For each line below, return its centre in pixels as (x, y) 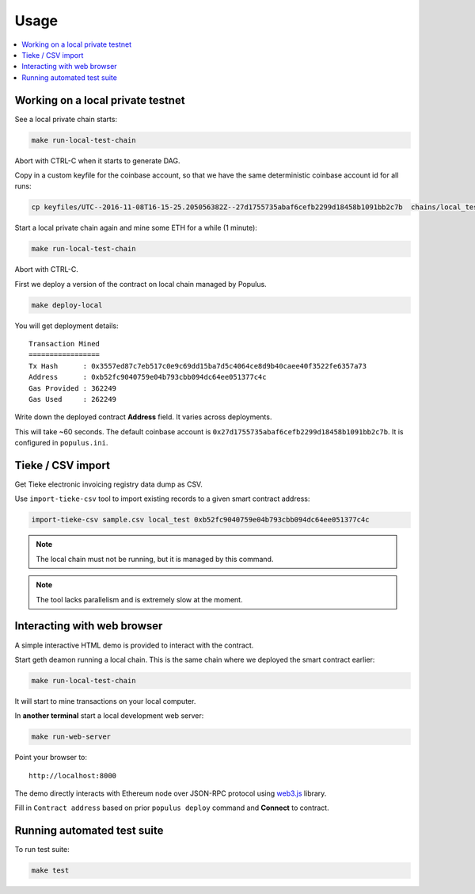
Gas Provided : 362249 (73, 388)
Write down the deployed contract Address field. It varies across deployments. (143, 417)
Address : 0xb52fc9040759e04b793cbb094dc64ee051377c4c (148, 377)
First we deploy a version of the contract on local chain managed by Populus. (141, 284)
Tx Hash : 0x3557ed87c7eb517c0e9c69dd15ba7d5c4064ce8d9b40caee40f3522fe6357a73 (198, 366)
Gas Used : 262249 (73, 399)
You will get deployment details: (66, 326)
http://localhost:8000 (73, 776)
